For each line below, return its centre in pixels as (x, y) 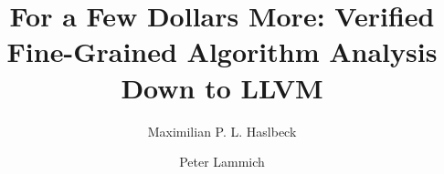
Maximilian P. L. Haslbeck (222, 131)
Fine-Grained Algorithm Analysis (222, 51)
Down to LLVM (222, 87)
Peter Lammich (222, 162)
